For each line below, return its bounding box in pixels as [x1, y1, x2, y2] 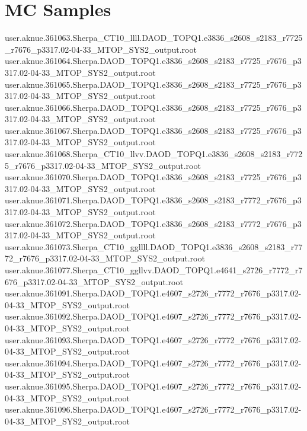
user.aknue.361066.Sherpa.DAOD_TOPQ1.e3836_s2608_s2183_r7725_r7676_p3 [5, 101, 302, 113]
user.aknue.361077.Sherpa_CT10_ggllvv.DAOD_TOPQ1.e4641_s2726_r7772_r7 [5, 264, 303, 276]
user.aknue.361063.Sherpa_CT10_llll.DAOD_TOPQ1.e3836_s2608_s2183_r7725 [5, 31, 303, 44]
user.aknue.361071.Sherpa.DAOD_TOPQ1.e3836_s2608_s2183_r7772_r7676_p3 [5, 194, 302, 206]
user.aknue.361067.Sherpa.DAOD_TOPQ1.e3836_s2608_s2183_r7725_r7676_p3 [5, 124, 302, 136]
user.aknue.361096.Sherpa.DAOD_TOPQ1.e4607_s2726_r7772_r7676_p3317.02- [5, 403, 302, 416]
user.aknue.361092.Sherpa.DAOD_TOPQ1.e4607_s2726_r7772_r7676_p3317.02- [5, 310, 302, 323]
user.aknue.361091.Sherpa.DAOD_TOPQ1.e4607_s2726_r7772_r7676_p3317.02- [5, 287, 302, 299]
